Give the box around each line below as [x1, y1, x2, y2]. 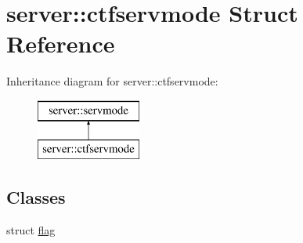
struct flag [6, 222, 56, 238]
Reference [6, 27, 115, 60]
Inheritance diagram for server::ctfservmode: [6, 73, 218, 89]
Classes [6, 185, 66, 209]
